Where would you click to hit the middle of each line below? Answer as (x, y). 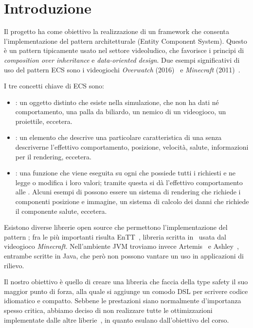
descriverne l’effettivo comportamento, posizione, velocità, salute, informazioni (132, 147)
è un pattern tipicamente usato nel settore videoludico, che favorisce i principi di (124, 50)
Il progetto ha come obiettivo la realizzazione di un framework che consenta (117, 31)
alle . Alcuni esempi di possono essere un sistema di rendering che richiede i (128, 192)
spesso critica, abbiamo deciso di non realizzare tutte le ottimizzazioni (108, 310)
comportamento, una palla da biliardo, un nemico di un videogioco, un (121, 112)
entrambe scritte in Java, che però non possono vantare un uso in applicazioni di (124, 256)
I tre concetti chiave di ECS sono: (54, 86)
